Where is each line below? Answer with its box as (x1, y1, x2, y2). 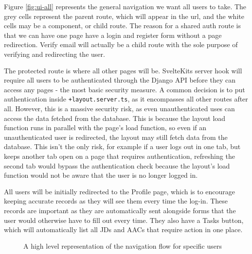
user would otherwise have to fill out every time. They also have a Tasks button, (4, 215, 244, 225)
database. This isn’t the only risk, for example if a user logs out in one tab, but (4, 141, 241, 152)
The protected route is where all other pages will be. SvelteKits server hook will (4, 65, 242, 75)
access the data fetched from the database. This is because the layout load (4, 113, 226, 123)
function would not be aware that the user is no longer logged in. (4, 170, 198, 180)
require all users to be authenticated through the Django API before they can (4, 75, 235, 85)
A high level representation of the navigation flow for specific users (23, 240, 222, 251)
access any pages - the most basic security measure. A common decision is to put (4, 84, 245, 94)
